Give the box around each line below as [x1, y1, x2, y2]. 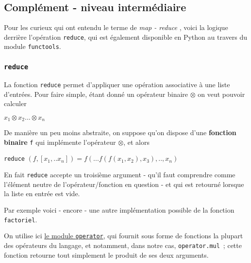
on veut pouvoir [198, 89, 245, 99]
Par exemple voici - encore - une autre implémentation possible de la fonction [4, 204, 234, 215]
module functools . [4, 41, 61, 51]
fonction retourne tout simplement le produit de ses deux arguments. [4, 249, 209, 260]
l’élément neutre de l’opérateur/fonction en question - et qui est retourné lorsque [4, 179, 244, 189]
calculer [4, 98, 27, 108]
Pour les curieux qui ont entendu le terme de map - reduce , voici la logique [4, 22, 228, 32]
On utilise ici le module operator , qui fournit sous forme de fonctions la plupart [4, 231, 243, 241]
